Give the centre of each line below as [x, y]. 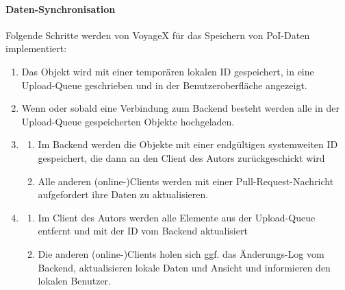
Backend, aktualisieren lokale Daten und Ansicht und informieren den [184, 267]
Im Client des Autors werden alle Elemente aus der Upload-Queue [177, 217]
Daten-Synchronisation [61, 9]
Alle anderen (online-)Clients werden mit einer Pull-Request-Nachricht [186, 181]
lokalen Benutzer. [74, 281]
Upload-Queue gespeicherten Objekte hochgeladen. [128, 121]
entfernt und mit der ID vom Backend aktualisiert [143, 231]
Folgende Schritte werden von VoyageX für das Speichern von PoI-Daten [158, 35]
